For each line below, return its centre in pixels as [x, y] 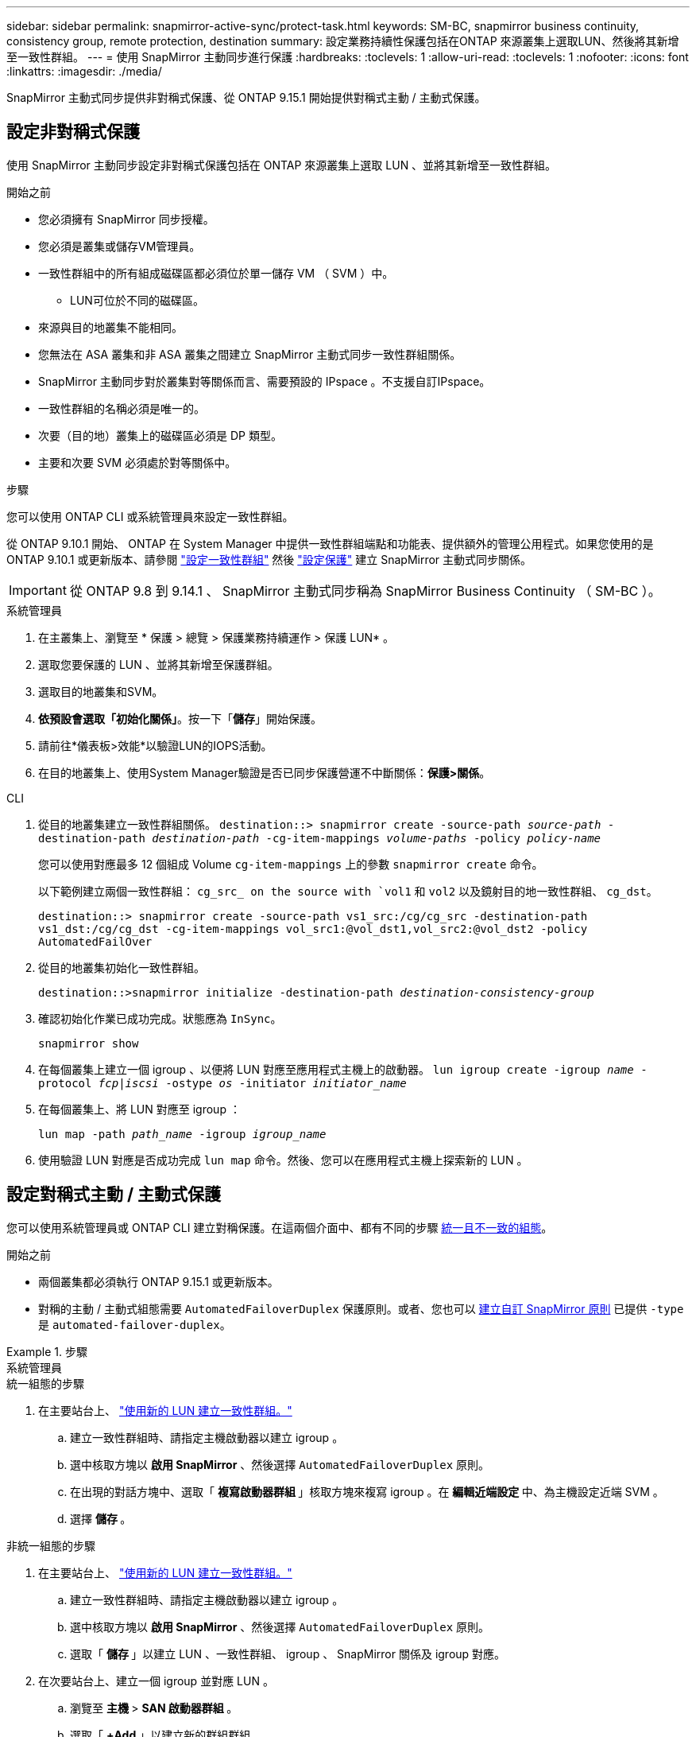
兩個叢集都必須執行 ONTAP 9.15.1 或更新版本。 [159, 1281]
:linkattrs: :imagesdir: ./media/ [84, 71]
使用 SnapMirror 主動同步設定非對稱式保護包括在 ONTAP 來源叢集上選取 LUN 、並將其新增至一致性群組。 [282, 165]
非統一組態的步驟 [51, 1545]
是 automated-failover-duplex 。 [135, 1324]
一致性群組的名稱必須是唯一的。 [122, 408]
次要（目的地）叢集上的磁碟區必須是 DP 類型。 [160, 435]
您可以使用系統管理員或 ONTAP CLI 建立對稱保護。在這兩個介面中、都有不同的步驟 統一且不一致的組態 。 [280, 1227]
